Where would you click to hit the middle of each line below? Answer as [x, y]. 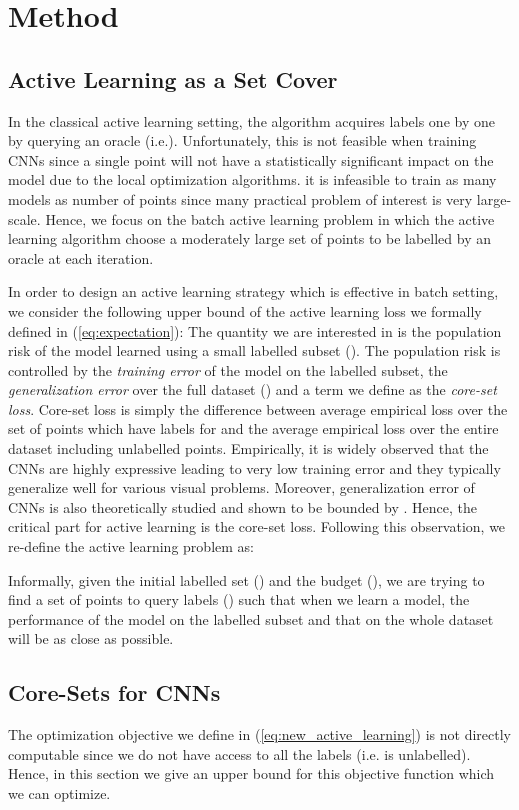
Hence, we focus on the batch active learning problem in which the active [270, 218]
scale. [24, 218]
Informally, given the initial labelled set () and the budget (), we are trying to [246, 579]
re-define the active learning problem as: [131, 546]
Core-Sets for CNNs [114, 692]
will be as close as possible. [91, 638]
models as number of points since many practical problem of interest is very [240, 198]
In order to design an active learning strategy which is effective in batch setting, [253, 291]
